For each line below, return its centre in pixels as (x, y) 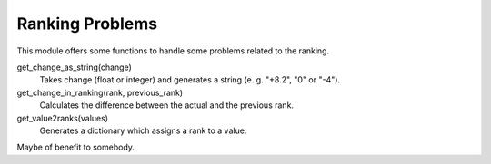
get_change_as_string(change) (74, 67)
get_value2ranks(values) (63, 118)
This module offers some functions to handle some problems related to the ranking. (173, 51)
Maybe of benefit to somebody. (76, 147)
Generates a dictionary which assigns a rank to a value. (143, 130)
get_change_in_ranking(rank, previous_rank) (100, 92)
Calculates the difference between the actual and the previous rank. (167, 105)
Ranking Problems (87, 24)
